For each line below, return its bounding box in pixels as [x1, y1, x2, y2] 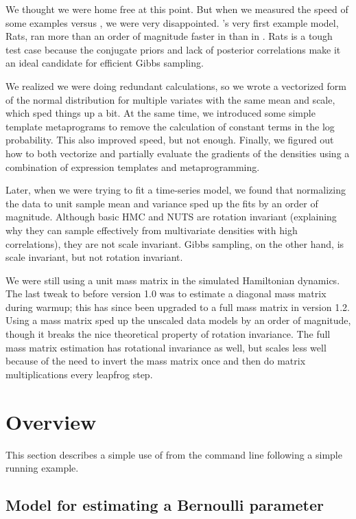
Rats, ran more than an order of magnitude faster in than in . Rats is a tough [5, 29, 333, 43]
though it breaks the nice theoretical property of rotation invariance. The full [5, 327, 331, 341]
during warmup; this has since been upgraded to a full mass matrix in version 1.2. [5, 299, 350, 314]
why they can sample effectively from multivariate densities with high [5, 222, 298, 237]
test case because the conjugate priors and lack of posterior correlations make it [5, 42, 341, 56]
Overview [5, 407, 97, 435]
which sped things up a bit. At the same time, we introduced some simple [5, 106, 316, 120]
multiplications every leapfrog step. [5, 367, 153, 381]
